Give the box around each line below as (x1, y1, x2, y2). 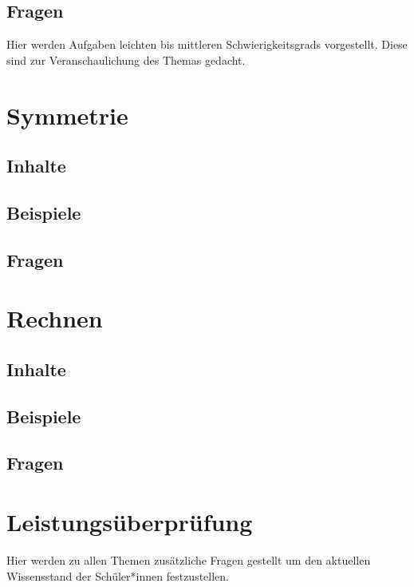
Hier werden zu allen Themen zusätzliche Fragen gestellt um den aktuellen (6, 551, 371, 568)
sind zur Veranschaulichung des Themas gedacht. (6, 51, 246, 68)
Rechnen (6, 302, 103, 335)
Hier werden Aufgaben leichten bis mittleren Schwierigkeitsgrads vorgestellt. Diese (6, 36, 408, 53)
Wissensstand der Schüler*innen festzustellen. (6, 567, 229, 584)
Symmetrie (6, 98, 128, 131)
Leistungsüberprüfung (6, 506, 253, 538)
